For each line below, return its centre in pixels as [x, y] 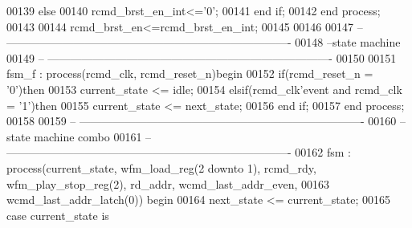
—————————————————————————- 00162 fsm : [179, 152]
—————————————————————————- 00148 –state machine [204, 42]
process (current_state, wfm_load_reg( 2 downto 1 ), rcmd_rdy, [161, 167]
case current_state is [58, 215]
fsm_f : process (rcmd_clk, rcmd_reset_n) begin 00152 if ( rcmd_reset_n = [190, 73]
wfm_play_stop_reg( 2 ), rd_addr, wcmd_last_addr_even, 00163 [168, 183]
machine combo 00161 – [93, 136]
